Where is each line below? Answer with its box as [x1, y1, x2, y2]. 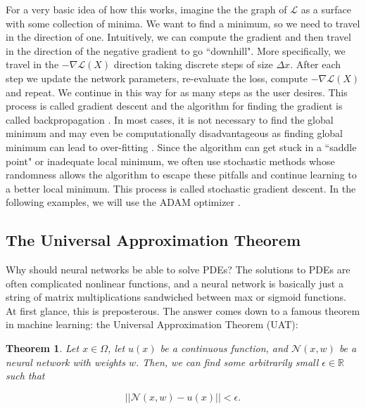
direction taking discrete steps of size [113, 57, 273, 72]
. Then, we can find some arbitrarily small [136, 354, 319, 369]
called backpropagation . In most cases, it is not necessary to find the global [6, 112, 334, 126]
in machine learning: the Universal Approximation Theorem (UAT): [6, 317, 298, 332]
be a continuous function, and [160, 341, 289, 356]
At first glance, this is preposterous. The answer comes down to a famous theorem [6, 303, 360, 318]
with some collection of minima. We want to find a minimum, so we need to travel [6, 15, 360, 30]
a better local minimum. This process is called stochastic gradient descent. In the [6, 181, 356, 195]
